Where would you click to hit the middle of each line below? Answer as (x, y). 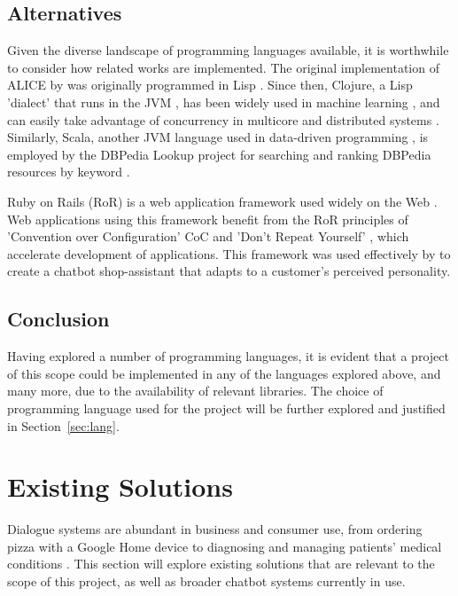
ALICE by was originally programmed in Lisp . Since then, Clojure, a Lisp (210, 85)
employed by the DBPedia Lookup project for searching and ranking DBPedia (219, 154)
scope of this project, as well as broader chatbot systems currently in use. (206, 581)
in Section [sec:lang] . (63, 425)
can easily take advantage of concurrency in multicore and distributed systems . (223, 119)
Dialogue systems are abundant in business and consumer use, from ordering (215, 529)
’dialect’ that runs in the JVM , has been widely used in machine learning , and (224, 102)
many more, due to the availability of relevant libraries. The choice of (195, 391)
